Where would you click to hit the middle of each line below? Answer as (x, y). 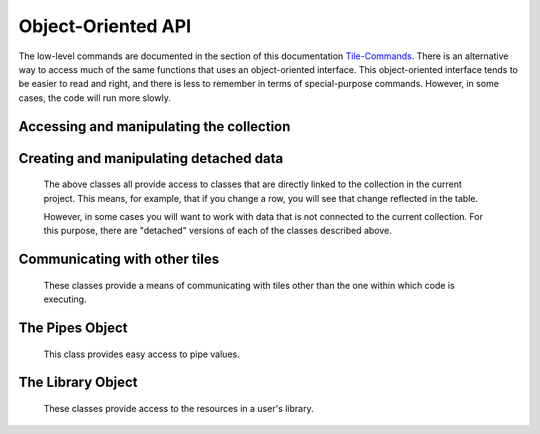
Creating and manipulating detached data (151, 158)
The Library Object (78, 382)
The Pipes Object (73, 327)
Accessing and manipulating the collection (154, 126)
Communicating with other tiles (119, 259)
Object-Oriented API (105, 26)
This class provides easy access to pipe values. (141, 354)
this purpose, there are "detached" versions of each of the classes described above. (217, 231)
